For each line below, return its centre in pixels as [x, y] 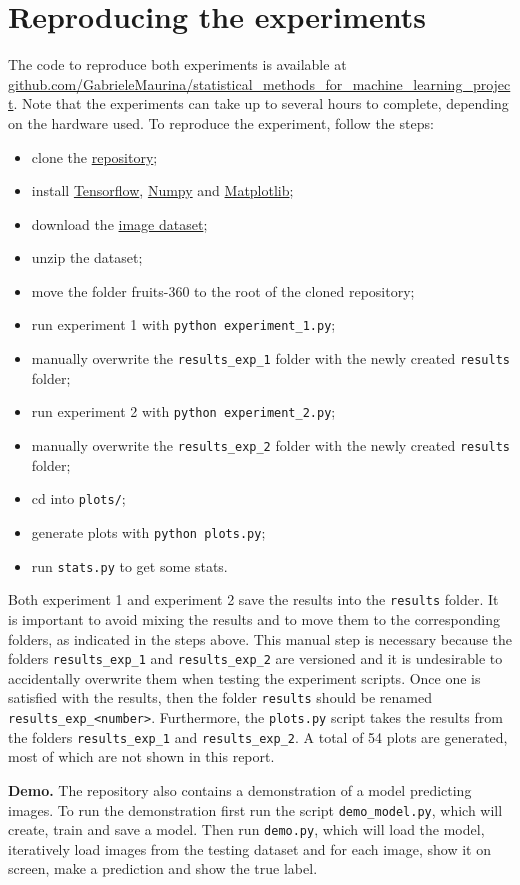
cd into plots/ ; [78, 498]
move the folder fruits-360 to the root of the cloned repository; [223, 290]
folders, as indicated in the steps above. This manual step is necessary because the [260, 638]
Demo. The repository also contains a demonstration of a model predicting [240, 789]
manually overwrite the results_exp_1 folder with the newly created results [270, 358]
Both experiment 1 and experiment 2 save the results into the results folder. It [253, 599]
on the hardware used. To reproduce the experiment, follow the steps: [221, 122]
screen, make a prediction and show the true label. [163, 868]
